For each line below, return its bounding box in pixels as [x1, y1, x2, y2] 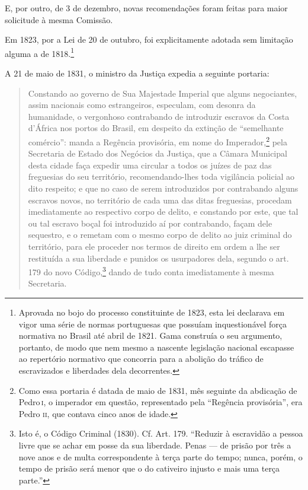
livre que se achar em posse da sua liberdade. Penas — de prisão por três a [18, 438, 291, 451]
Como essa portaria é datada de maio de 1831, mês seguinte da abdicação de [18, 384, 297, 396]
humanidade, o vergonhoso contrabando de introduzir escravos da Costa [28, 110, 290, 122]
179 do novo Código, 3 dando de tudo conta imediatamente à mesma [28, 264, 274, 278]
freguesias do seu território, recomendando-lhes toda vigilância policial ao [28, 170, 295, 183]
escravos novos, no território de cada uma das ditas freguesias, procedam [28, 193, 292, 206]
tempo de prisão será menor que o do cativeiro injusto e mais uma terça [18, 462, 280, 475]
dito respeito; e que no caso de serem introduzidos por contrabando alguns [28, 182, 299, 195]
